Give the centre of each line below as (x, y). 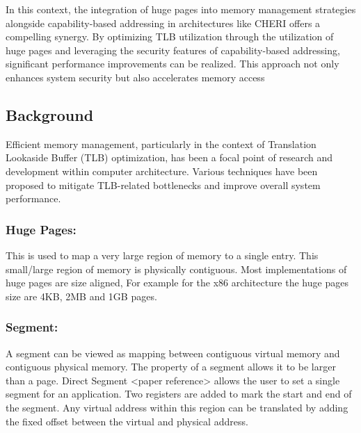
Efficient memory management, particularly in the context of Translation (161, 144)
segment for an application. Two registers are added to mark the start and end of (179, 394)
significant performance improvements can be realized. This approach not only (173, 64)
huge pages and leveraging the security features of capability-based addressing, (173, 50)
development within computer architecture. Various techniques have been (162, 171)
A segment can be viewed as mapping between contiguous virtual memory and (173, 353)
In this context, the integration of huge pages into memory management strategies (181, 9)
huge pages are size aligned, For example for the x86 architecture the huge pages (177, 283)
